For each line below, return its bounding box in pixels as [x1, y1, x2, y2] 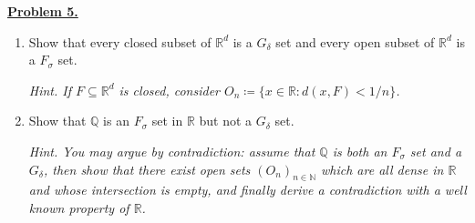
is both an [332, 141, 387, 160]
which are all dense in [320, 159, 444, 178]
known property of [28, 198, 129, 217]
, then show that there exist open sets [43, 159, 251, 178]
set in [151, 111, 183, 130]
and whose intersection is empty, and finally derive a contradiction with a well [28, 180, 467, 199]
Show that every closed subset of [28, 32, 212, 51]
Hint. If [28, 80, 72, 99]
